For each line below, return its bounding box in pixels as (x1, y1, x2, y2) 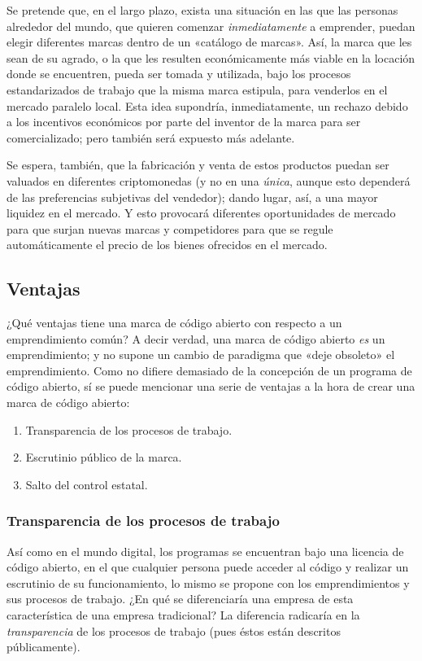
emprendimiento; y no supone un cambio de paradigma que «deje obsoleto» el (7, 346, 395, 363)
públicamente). (7, 638, 80, 655)
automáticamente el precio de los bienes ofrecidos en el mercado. (7, 236, 328, 253)
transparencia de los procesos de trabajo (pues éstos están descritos (7, 622, 341, 639)
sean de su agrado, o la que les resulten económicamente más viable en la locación (7, 49, 415, 66)
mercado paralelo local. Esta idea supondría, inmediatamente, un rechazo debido (7, 97, 408, 114)
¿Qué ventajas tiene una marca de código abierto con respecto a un (7, 314, 342, 331)
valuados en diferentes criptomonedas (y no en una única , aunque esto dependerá (7, 172, 411, 189)
